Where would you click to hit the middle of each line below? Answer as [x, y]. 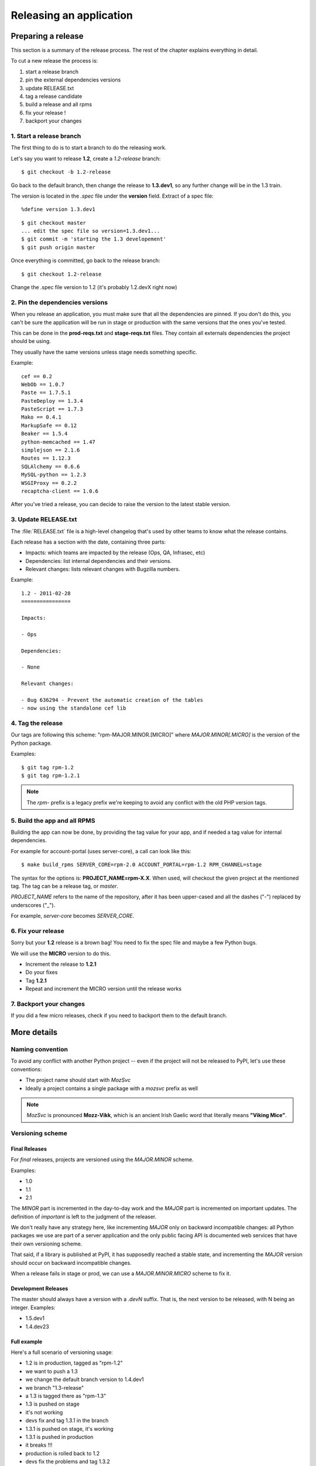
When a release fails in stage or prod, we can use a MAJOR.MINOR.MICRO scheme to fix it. [121, 1274]
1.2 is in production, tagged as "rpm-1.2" [74, 1363]
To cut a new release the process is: [54, 61]
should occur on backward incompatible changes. [71, 1263]
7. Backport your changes [48, 1004]
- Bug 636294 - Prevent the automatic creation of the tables [112, 700]
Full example [27, 1341]
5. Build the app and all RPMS [53, 820]
